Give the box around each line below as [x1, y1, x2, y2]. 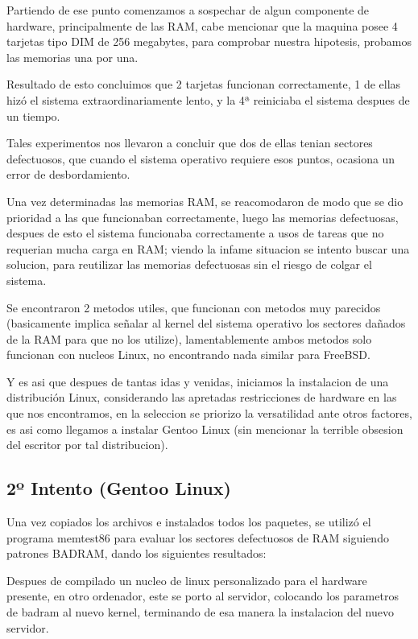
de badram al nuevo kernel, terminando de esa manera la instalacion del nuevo [6, 604, 394, 620]
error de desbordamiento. [6, 166, 130, 183]
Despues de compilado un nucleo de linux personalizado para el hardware [6, 571, 367, 588]
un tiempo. [6, 107, 60, 124]
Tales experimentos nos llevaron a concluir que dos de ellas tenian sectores [6, 134, 373, 151]
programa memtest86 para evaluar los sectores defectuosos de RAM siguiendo [6, 529, 389, 546]
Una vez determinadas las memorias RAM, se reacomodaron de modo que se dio [6, 192, 404, 209]
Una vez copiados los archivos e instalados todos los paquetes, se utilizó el [6, 513, 371, 530]
